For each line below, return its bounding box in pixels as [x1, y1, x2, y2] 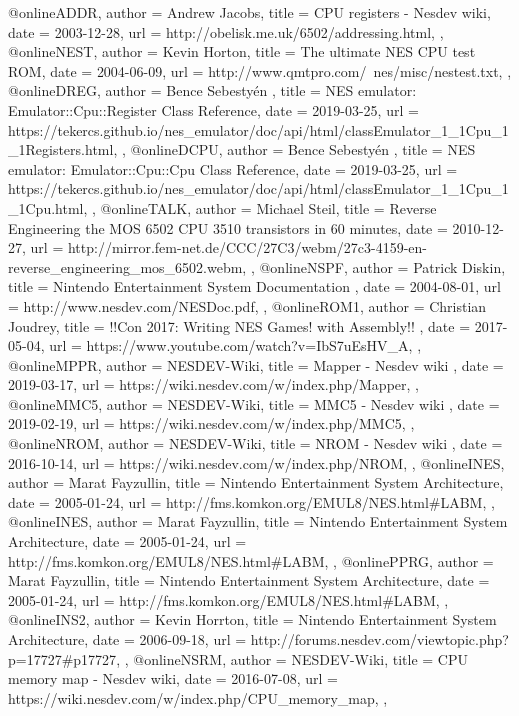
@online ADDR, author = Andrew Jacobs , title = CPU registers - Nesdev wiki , [8, 2, 491, 22]
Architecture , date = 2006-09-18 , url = [8, 629, 247, 649]
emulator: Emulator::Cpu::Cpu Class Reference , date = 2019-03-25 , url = [8, 158, 458, 179]
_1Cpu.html [8, 197, 84, 218]
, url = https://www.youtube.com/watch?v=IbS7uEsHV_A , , [40, 335, 422, 356]
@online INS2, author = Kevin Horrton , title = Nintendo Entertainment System [8, 609, 497, 630]
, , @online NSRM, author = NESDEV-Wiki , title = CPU [116, 648, 469, 669]
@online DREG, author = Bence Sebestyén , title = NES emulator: [8, 80, 417, 101]
